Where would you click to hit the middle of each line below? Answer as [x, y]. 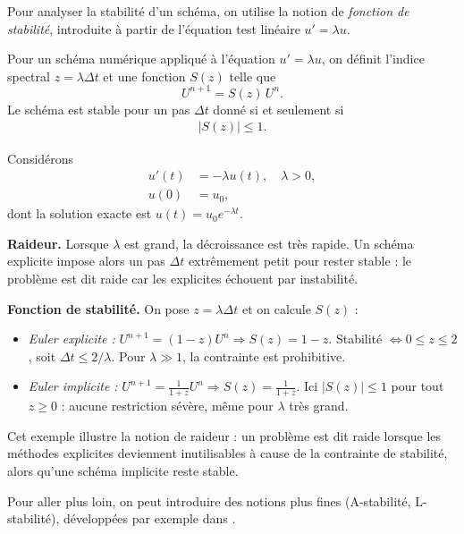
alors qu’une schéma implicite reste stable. [123, 470]
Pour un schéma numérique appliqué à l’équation [141, 59]
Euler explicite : [72, 339]
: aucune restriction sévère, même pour [167, 406]
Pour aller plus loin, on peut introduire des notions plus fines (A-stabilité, [209, 500]
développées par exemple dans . [150, 518]
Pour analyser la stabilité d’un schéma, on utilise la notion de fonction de [208, 11]
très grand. [319, 406]
